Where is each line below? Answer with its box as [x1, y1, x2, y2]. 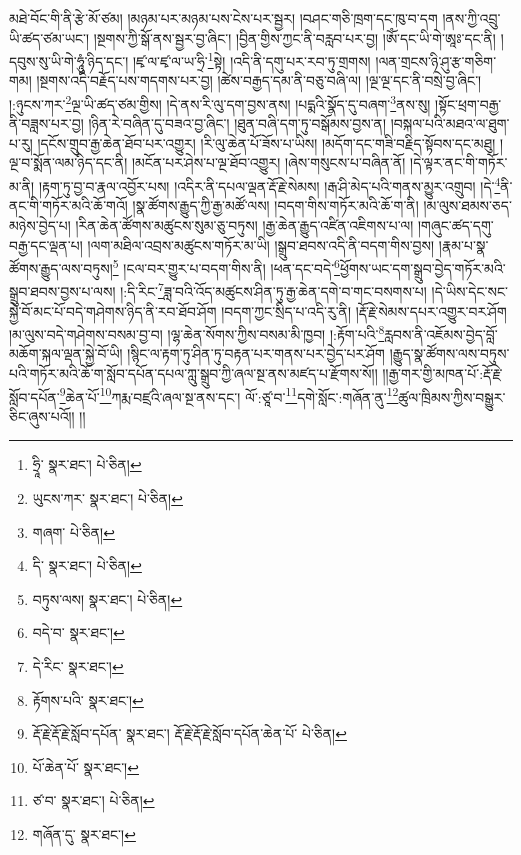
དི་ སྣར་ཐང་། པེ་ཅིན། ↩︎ [32, 555, 142, 576]
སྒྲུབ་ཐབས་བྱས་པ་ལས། [9, 281, 116, 301]
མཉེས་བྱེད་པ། [9, 214, 71, 235]
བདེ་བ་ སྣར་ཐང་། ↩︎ [32, 622, 125, 643]
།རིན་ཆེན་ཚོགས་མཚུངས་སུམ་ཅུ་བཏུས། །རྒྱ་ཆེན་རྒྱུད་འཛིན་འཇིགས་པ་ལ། [75, 214, 414, 235]
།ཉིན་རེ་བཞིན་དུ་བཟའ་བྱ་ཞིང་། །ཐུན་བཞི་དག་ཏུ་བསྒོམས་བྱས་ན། [88, 113, 387, 134]
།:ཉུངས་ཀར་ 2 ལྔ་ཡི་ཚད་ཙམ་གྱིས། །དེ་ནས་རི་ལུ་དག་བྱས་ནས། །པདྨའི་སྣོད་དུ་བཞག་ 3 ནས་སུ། [9, 91, 431, 114]
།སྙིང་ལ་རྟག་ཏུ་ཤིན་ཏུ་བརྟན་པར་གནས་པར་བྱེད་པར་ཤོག [127, 343, 385, 364]
